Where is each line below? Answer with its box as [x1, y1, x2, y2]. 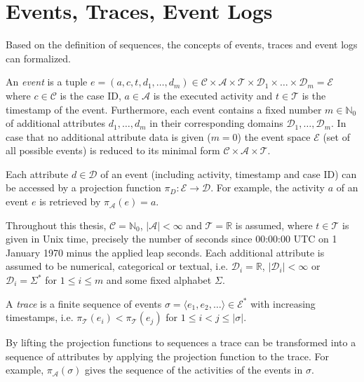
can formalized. [6, 50, 71, 65]
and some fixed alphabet [106, 273, 212, 287]
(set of [323, 129, 350, 144]
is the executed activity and [153, 88, 273, 102]
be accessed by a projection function [6, 180, 161, 195]
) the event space [237, 129, 311, 144]
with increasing [250, 296, 316, 311]
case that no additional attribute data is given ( [6, 129, 211, 144]
